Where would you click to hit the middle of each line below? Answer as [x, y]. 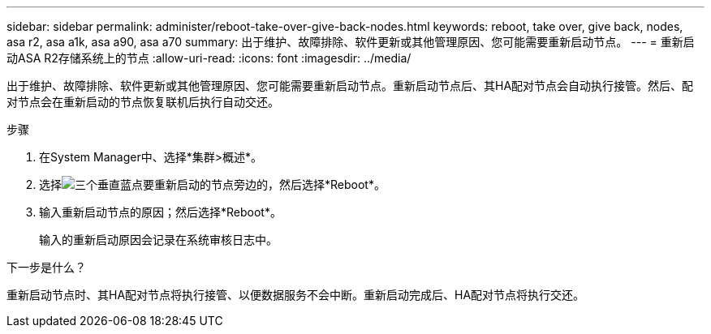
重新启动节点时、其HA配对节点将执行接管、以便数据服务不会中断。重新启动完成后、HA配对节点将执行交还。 [296, 295]
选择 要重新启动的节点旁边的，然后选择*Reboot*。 [212, 184]
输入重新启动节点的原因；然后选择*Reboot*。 [160, 212]
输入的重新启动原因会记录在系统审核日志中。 [158, 240]
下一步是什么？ [46, 267]
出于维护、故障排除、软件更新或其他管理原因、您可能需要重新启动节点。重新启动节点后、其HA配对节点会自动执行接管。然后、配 [350, 86]
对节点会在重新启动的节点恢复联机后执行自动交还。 [143, 102]
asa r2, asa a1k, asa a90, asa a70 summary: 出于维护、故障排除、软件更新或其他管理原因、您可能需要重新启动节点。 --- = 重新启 [351, 42]
